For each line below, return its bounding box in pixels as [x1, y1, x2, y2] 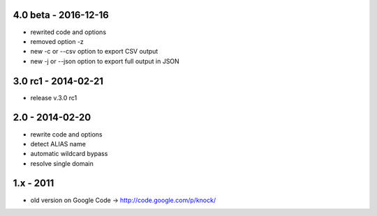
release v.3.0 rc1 [30, 93, 77, 102]
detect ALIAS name [30, 139, 87, 148]
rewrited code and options [30, 28, 107, 36]
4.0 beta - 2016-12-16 [13, 9, 110, 21]
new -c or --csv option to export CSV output [30, 47, 158, 56]
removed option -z [30, 37, 84, 45]
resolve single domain [30, 159, 94, 167]
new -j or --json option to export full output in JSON [30, 56, 179, 65]
